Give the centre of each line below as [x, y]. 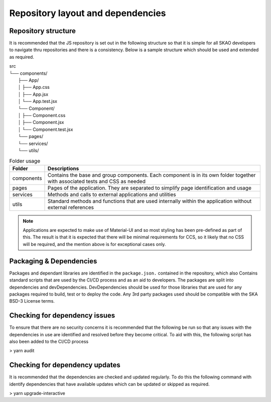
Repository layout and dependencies [88, 13]
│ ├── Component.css [42, 115]
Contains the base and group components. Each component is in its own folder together [152, 175]
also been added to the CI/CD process [49, 342]
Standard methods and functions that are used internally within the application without [150, 201]
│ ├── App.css [34, 87]
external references [71, 207]
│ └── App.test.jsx [38, 101]
